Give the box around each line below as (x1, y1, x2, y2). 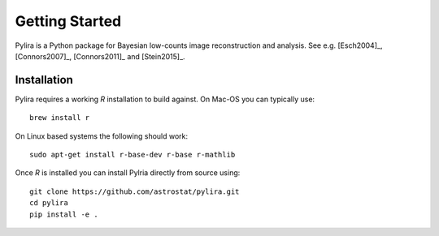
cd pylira (29, 199, 68, 208)
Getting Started (15, 12, 122, 30)
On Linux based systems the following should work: (15, 131, 189, 141)
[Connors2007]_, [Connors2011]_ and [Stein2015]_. (15, 51, 186, 61)
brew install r (29, 114, 90, 122)
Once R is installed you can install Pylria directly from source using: (15, 168, 241, 178)
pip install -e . (29, 209, 98, 219)
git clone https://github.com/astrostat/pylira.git (29, 187, 240, 196)
